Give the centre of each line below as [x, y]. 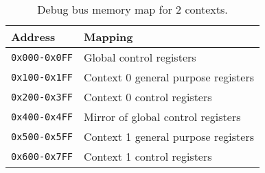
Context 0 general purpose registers [169, 77]
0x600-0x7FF [42, 156]
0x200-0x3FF [42, 97]
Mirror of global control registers [162, 117]
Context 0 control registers [148, 97]
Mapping [108, 37]
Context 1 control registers [148, 156]
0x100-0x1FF [42, 77]
